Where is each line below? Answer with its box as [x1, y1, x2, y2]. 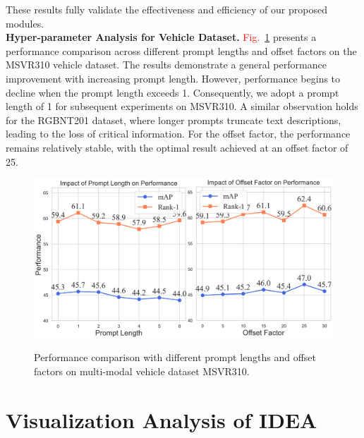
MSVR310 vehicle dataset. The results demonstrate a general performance [6, 57, 327, 72]
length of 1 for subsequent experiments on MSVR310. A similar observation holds [6, 99, 358, 114]
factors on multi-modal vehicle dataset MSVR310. [34, 363, 250, 378]
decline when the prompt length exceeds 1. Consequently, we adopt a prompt [6, 85, 339, 99]
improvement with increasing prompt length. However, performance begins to [6, 71, 341, 85]
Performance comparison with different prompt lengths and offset [34, 350, 317, 365]
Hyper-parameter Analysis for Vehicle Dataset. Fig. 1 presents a [6, 30, 317, 44]
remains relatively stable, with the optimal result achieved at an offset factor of [6, 140, 348, 154]
